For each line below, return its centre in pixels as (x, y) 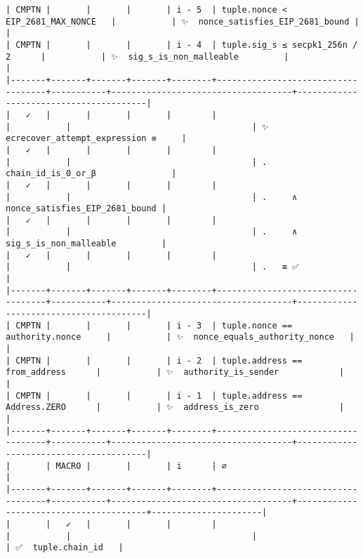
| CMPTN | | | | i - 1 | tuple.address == (154, 396)
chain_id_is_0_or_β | (91, 174)
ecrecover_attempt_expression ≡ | (96, 139)
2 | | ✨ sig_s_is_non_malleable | (147, 57)
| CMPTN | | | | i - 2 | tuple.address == (154, 360)
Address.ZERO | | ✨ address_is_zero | (175, 407)
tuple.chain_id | (78, 548)
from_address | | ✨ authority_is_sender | (175, 372)
